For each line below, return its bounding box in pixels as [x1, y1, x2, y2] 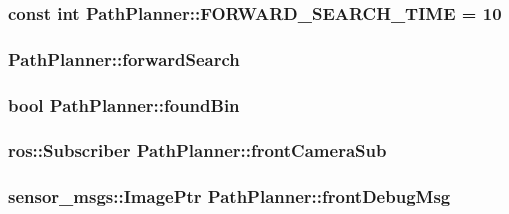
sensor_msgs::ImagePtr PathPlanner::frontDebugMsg [8, 184, 451, 209]
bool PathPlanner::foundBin [8, 92, 240, 117]
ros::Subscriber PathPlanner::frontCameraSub [8, 138, 387, 163]
